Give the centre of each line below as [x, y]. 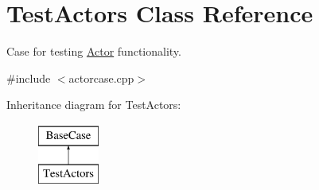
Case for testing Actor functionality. [94, 51]
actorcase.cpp [101, 78]
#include [29, 78]
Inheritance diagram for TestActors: [94, 105]
